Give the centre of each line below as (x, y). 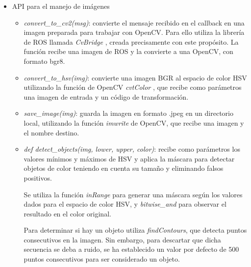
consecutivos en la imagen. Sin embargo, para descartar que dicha (122, 239)
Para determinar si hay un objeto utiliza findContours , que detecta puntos (135, 230)
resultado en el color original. (67, 213)
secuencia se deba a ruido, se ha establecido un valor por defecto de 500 (131, 249)
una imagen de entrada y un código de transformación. (106, 96)
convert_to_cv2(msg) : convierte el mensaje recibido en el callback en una (134, 22)
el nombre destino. (51, 132)
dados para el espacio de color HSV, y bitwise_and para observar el (125, 204)
